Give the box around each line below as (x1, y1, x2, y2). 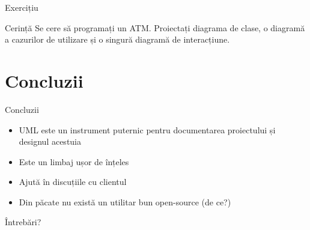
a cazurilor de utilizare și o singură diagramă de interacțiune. (5, 33, 230, 46)
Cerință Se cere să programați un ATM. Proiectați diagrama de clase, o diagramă (5, 21, 305, 34)
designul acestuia (19, 135, 82, 148)
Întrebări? (5, 216, 41, 228)
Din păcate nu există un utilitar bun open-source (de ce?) (19, 195, 231, 208)
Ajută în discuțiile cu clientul (19, 175, 127, 188)
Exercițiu (5, 1, 38, 13)
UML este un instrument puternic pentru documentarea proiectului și (19, 123, 276, 136)
